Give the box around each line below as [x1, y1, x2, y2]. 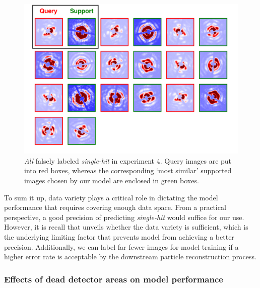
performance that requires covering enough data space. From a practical [4, 202, 226, 212]
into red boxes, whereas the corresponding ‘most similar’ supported [24, 165, 232, 176]
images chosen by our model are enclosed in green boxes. [24, 175, 199, 186]
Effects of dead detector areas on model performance [4, 272, 223, 285]
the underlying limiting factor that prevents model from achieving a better [4, 232, 234, 242]
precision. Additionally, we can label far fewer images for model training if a [4, 241, 239, 252]
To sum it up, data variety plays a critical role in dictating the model [4, 192, 218, 202]
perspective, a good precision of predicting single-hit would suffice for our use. [4, 211, 244, 222]
